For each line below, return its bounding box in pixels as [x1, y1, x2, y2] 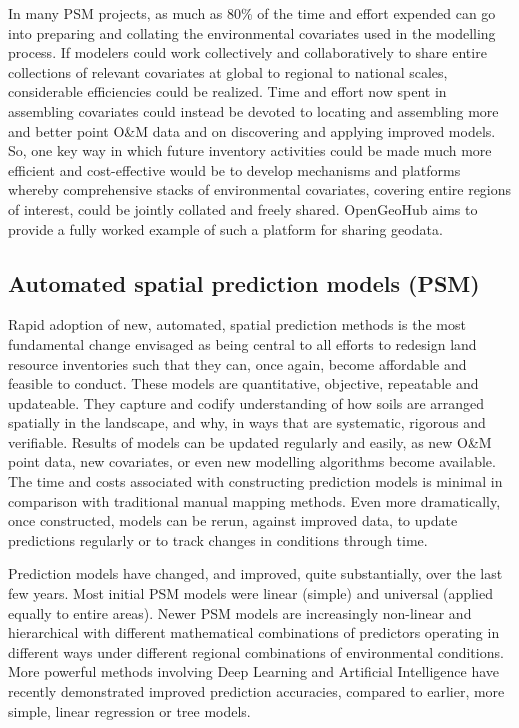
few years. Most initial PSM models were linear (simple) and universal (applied [8, 583, 493, 604]
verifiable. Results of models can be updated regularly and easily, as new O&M [8, 431, 492, 452]
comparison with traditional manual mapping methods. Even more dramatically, [8, 490, 501, 511]
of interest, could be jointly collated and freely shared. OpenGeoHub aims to [8, 198, 478, 219]
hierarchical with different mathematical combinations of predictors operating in [8, 622, 500, 643]
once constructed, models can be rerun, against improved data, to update [8, 510, 458, 531]
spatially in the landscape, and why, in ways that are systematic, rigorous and [8, 412, 486, 433]
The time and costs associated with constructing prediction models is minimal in [8, 471, 503, 492]
